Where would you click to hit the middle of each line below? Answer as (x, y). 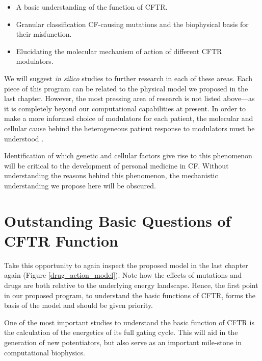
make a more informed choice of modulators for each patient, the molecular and (129, 118)
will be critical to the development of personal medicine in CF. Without (116, 165)
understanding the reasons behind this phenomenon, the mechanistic (111, 175)
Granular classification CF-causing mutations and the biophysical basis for (132, 24)
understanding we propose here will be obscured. (80, 185)
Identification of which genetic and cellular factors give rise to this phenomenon (128, 155)
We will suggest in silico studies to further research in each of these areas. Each (128, 78)
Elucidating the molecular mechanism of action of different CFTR (119, 51)
